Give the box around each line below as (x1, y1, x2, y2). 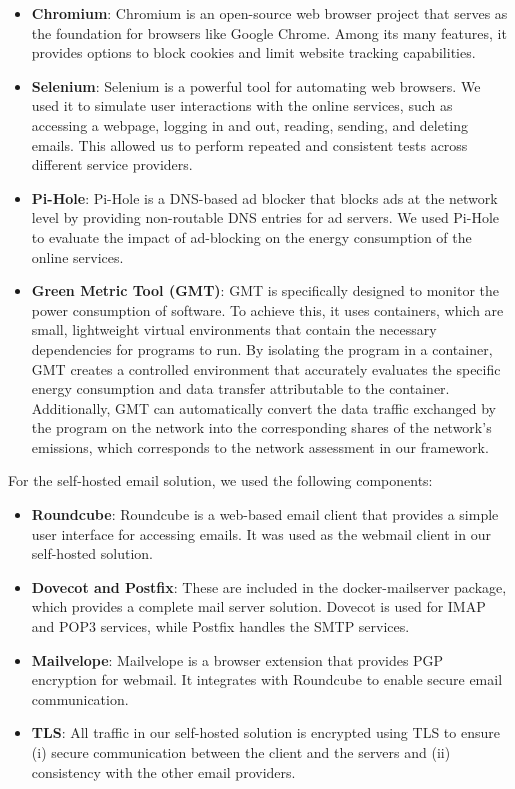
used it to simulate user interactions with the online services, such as (31, 95, 453, 116)
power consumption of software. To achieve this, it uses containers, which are (31, 299, 504, 320)
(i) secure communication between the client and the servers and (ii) (31, 742, 451, 762)
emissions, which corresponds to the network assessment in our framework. (31, 436, 489, 457)
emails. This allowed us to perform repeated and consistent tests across (31, 134, 468, 155)
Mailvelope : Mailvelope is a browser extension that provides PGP (31, 649, 444, 670)
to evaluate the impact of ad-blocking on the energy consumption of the (31, 226, 472, 247)
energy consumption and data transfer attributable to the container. (31, 378, 450, 399)
